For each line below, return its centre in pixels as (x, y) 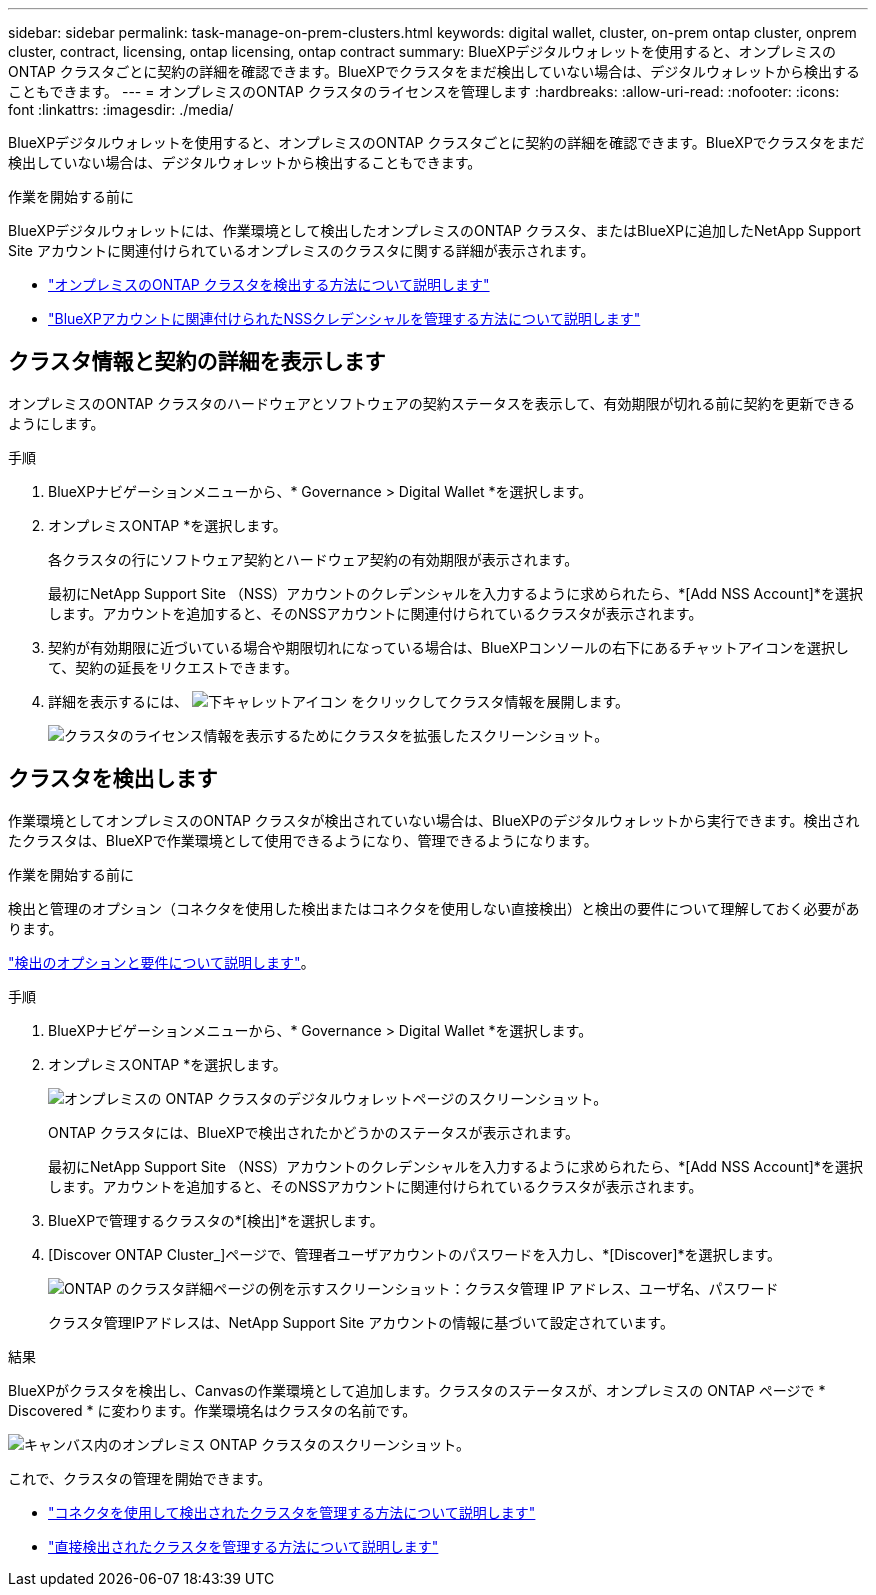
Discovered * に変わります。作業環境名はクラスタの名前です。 (212, 1410)
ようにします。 (56, 423)
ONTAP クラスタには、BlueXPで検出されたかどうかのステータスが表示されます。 (314, 1132)
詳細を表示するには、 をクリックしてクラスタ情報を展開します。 (339, 701)
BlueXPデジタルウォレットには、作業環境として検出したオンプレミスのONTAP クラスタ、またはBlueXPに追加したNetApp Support (434, 230)
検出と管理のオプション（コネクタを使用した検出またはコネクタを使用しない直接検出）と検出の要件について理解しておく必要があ (434, 908)
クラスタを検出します (113, 779)
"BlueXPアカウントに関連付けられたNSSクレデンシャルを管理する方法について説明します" (344, 318)
